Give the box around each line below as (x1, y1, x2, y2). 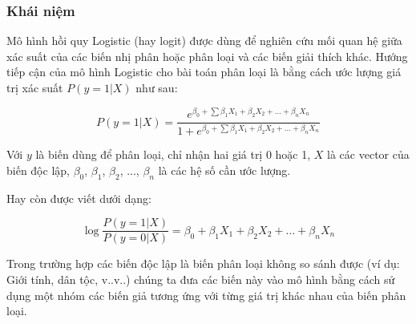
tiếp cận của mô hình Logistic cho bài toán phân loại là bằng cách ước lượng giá (6, 63, 402, 80)
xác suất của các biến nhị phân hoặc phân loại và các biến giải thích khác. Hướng (6, 47, 408, 64)
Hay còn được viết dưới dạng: (6, 189, 151, 206)
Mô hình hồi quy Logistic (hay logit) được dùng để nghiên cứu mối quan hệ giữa (6, 32, 402, 49)
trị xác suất (6, 79, 63, 95)
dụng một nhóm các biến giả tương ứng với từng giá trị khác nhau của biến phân (6, 286, 406, 303)
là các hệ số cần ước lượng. (158, 162, 291, 178)
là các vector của (327, 146, 410, 163)
